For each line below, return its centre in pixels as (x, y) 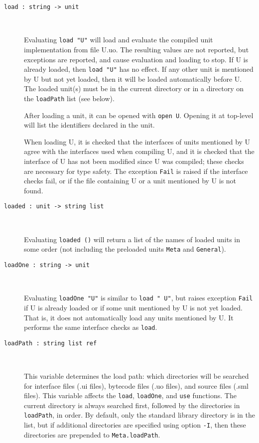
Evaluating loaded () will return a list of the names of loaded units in (132, 239)
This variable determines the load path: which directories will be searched (136, 376)
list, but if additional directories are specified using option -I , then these (135, 425)
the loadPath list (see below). (69, 98)
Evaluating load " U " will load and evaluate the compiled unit (119, 40)
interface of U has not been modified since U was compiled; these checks (134, 161)
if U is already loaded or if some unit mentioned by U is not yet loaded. (133, 307)
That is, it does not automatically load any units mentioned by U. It (129, 317)
